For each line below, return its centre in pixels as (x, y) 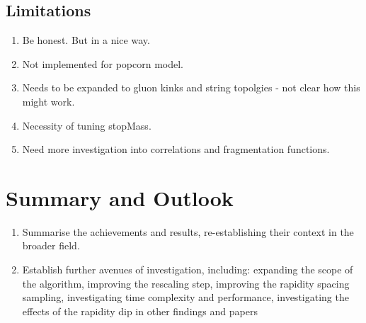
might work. (48, 101)
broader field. (51, 245)
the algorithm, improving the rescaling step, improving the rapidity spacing (186, 283)
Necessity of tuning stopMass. (87, 125)
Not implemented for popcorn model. (103, 63)
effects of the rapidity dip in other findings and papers (140, 311)
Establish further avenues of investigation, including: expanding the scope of (188, 270)
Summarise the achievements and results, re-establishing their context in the (188, 231)
